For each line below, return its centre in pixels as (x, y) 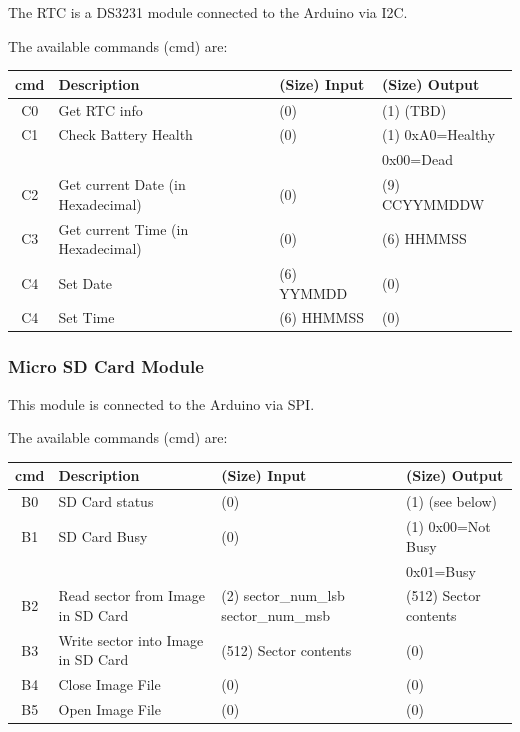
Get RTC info (100, 109)
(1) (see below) (452, 501)
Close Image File (109, 684)
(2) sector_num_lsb (283, 595)
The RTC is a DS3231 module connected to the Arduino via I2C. (208, 12)
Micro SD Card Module (106, 366)
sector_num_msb (275, 614)
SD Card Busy (103, 535)
